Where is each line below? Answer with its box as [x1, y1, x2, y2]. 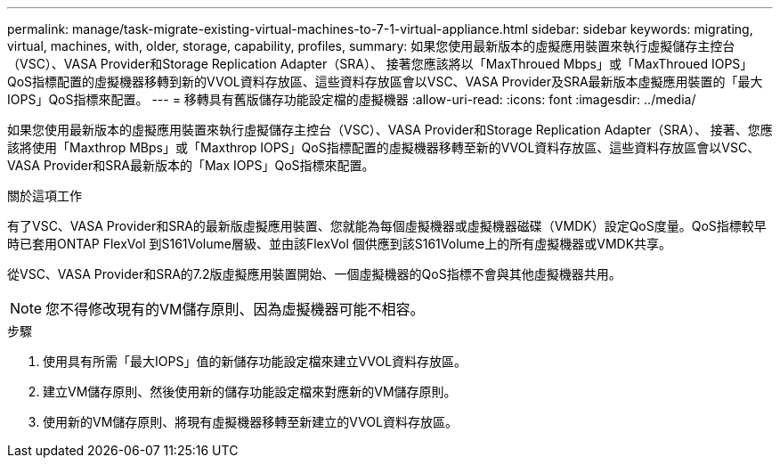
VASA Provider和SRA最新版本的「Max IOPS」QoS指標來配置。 [7, 158, 375, 173]
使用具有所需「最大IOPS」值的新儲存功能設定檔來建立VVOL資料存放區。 [43, 354, 467, 369]
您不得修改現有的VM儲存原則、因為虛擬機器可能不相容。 [45, 300, 425, 318]
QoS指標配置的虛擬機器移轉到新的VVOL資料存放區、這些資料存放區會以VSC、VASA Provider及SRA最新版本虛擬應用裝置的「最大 [7, 74, 763, 89]
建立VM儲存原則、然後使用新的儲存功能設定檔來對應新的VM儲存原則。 [43, 384, 457, 399]
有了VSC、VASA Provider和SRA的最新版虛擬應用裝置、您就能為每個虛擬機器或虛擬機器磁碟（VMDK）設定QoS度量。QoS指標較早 [7, 218, 767, 233]
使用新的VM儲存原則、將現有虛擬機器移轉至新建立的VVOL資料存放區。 [43, 414, 458, 429]
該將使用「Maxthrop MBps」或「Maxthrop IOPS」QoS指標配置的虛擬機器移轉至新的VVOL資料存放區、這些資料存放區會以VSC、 [7, 140, 760, 155]
